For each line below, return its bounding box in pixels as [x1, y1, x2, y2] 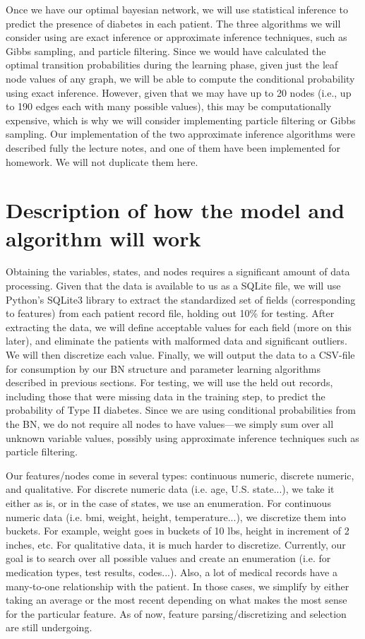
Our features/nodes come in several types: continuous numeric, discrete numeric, [6, 467, 354, 482]
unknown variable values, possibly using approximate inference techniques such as [6, 430, 359, 445]
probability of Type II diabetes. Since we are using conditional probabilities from [6, 402, 356, 417]
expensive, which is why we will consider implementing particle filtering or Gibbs [6, 112, 356, 127]
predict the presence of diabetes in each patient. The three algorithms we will [6, 16, 341, 30]
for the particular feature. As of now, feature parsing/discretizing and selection [6, 606, 347, 621]
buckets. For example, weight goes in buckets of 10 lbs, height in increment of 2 [6, 523, 349, 538]
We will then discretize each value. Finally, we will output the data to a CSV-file [6, 347, 355, 362]
